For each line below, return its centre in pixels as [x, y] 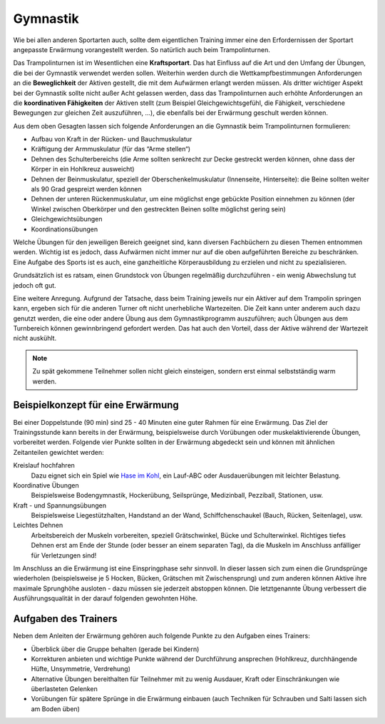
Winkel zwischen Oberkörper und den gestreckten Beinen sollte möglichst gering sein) [159, 209]
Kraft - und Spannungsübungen [60, 505]
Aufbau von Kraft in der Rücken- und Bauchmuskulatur [112, 139]
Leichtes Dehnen [38, 526]
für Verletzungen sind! [64, 555]
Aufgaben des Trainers [65, 619]
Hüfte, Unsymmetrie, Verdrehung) [81, 669]
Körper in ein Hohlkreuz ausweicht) [83, 169]
